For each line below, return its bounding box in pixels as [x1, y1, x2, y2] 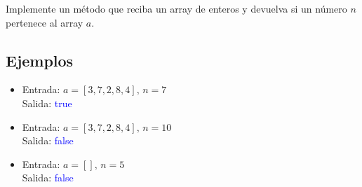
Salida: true [22, 95, 72, 110]
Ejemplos [6, 49, 74, 71]
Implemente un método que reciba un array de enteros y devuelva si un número [6, 1, 347, 15]
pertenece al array [6, 15, 83, 29]
